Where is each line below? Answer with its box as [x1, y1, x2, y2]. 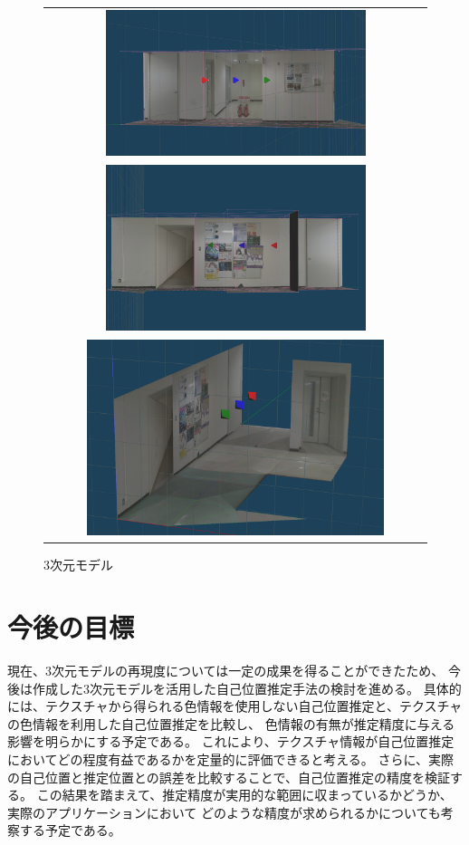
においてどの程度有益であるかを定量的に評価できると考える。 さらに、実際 [7, 749, 454, 768]
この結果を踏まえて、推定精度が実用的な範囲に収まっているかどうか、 [36, 785, 453, 804]
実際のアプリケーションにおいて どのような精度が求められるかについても [7, 802, 441, 821]
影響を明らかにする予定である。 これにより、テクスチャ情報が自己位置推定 [7, 732, 455, 751]
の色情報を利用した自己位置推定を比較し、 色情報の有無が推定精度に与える [7, 714, 455, 733]
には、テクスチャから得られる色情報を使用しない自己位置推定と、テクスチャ [7, 696, 463, 715]
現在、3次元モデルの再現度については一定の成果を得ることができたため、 [7, 660, 445, 679]
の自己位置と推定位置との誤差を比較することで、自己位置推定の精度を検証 [7, 767, 450, 786]
